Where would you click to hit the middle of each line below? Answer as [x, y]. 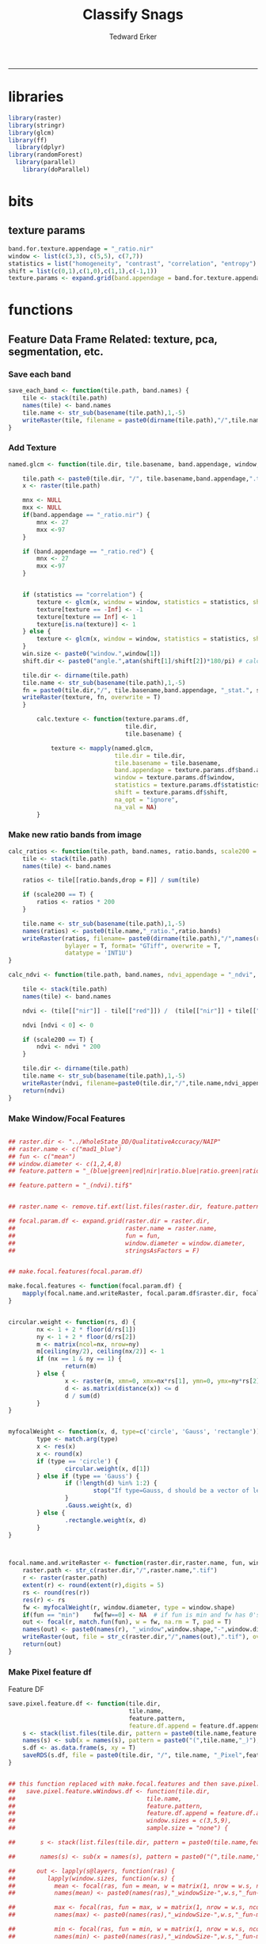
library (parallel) [46, 163]
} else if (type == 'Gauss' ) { [88, 1476]
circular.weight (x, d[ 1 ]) [107, 1468]
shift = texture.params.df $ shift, [171, 793]
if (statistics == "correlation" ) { [83, 595]
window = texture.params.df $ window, [175, 778]
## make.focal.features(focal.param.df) [76, 1272]
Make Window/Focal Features [67, 1118]
